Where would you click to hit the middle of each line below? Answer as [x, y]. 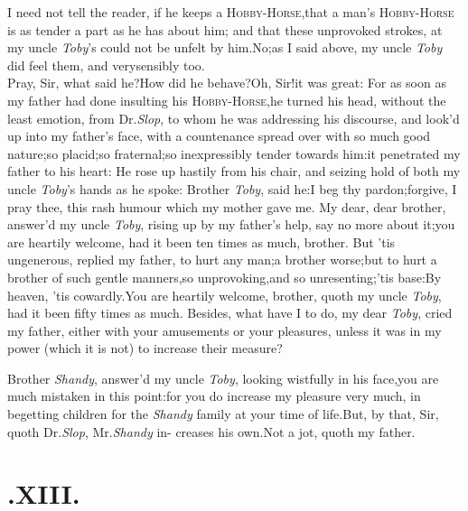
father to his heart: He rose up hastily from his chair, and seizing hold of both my [234, 171]
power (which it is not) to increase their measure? [145, 348]
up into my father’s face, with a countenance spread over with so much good [219, 136]
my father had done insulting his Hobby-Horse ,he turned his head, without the [227, 100]
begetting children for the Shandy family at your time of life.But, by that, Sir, [223, 414]
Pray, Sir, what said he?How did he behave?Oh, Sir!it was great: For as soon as [227, 83]
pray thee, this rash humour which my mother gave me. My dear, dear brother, [227, 206]
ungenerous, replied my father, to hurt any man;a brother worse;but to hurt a [222, 260]
